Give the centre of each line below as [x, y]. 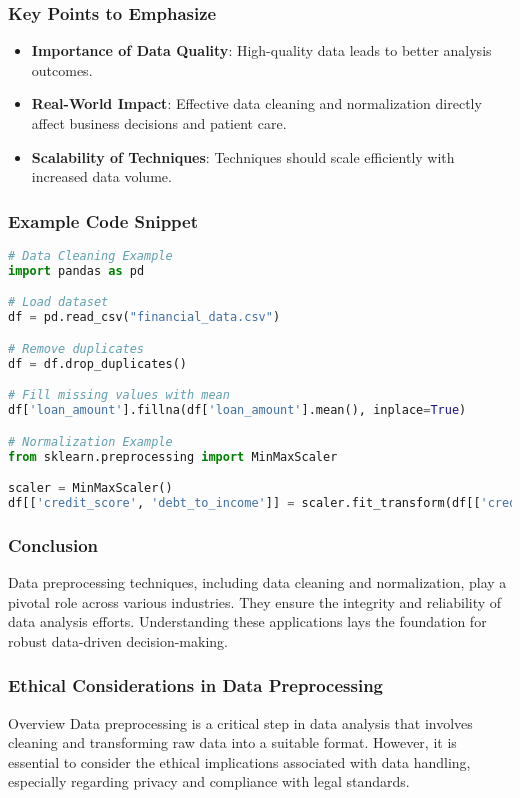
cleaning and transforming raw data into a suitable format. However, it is [232, 742]
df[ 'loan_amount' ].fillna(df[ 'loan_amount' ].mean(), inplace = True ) [237, 410]
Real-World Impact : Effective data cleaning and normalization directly [256, 103]
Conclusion [53, 544]
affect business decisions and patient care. [159, 123]
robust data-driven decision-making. [118, 640]
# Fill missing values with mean [119, 395]
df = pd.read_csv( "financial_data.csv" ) [144, 317]
